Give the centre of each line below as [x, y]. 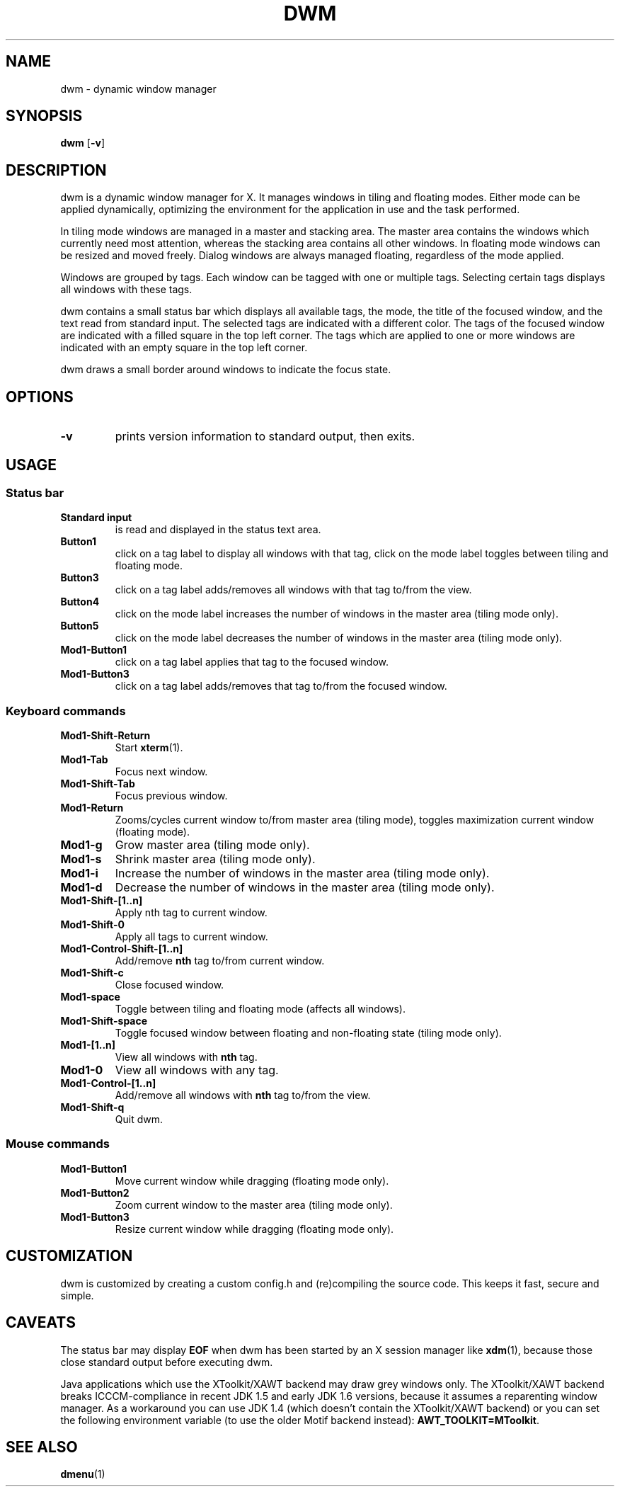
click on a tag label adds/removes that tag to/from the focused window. [281, 686]
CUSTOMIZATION [69, 1256]
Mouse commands [58, 1144]
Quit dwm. [139, 1120]
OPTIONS [40, 397]
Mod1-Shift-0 [93, 925]
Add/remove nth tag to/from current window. [220, 961]
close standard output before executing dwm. [167, 1362]
